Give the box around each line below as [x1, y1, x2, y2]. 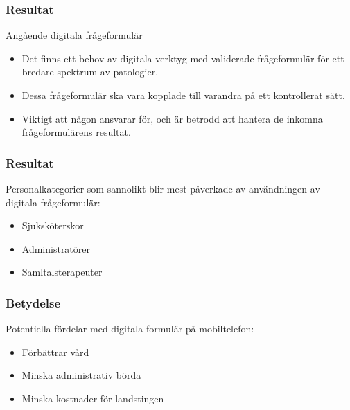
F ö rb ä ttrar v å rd [21, 344, 89, 359]
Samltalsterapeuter [21, 265, 103, 279]
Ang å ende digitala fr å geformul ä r [6, 28, 143, 42]
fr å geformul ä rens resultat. [21, 125, 131, 139]
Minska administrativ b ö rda [21, 368, 141, 382]
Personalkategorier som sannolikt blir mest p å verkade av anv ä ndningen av [6, 181, 320, 195]
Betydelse [6, 294, 61, 311]
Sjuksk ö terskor [21, 218, 84, 233]
